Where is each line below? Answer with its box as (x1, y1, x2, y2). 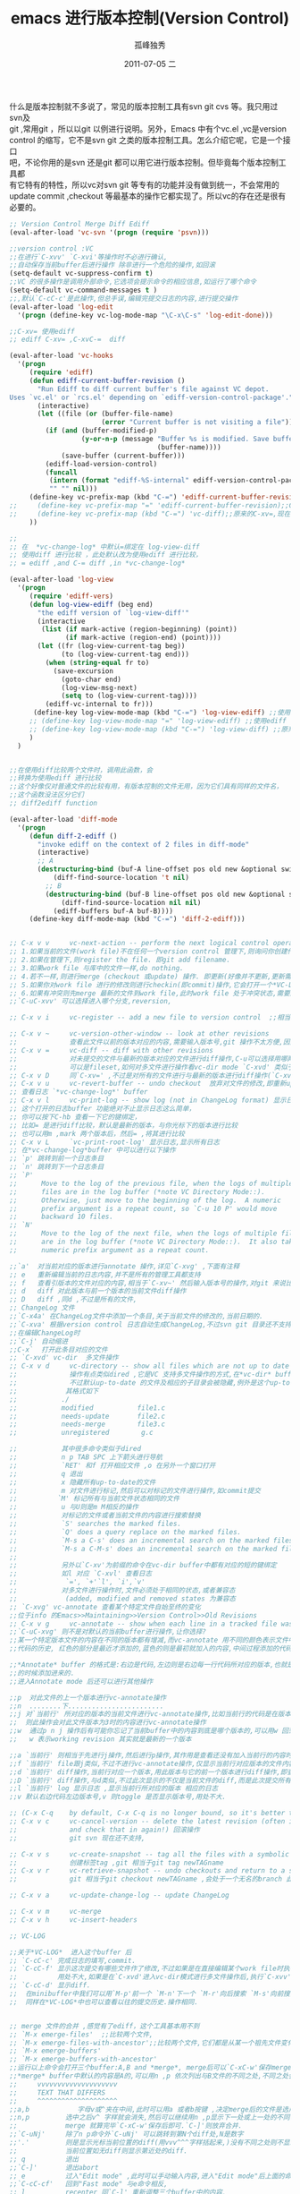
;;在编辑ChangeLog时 (9, 1328, 80, 1337)
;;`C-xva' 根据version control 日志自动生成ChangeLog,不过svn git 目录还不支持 (9, 1319, 292, 1329)
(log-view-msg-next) (61, 683, 138, 692)
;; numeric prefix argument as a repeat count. (9, 1245, 210, 1254)
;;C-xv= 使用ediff (9, 327, 75, 336)
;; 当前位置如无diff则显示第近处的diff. (9, 2146, 188, 2156)
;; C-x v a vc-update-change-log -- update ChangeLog (9, 1891, 229, 1900)
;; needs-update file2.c (9, 1412, 166, 1421)
